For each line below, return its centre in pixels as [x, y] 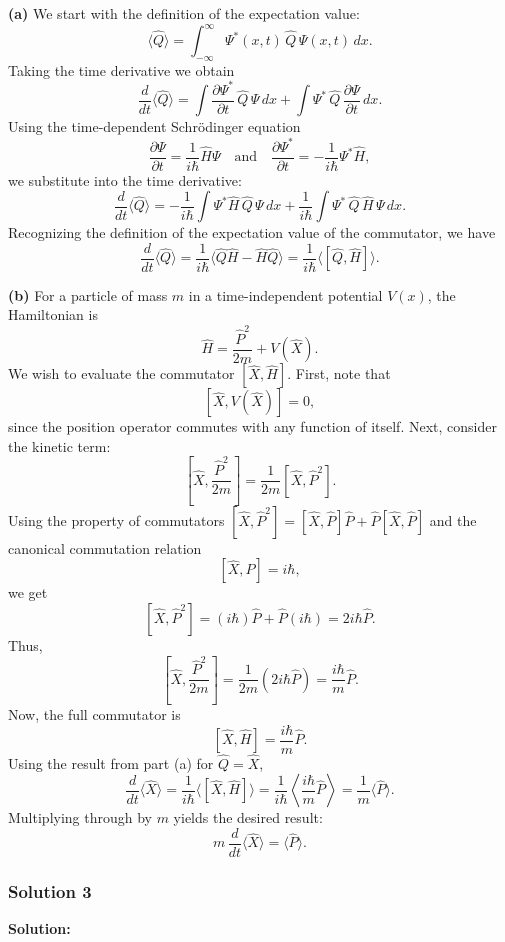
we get [28, 592]
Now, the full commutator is [94, 713]
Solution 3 [50, 891]
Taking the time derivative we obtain [121, 69]
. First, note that [339, 373]
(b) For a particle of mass [88, 294]
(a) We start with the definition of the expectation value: [184, 13]
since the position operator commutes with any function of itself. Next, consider [252, 426]
